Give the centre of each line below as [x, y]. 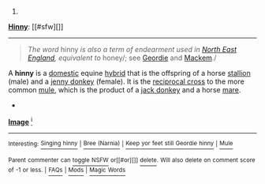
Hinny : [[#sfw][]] [36, 26]
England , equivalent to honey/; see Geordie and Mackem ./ [122, 58]
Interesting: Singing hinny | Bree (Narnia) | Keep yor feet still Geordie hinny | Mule [121, 144]
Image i [21, 121]
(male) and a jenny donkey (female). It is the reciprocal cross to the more [126, 81]
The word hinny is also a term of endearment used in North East [132, 49]
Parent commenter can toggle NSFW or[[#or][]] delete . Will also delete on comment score [132, 160]
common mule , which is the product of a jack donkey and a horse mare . [125, 90]
